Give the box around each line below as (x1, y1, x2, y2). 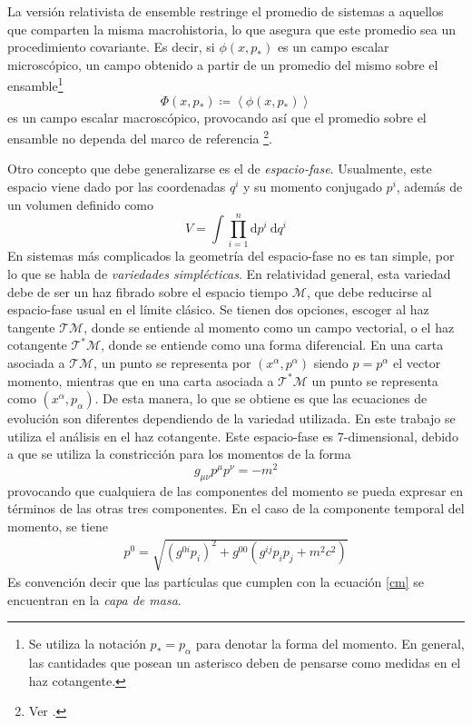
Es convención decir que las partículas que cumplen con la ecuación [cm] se (7, 572, 425, 591)
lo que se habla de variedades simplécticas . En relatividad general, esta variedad (7, 263, 451, 283)
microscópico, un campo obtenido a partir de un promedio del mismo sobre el (7, 55, 438, 74)
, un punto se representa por (93, 353, 251, 372)
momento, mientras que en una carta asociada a (7, 371, 274, 390)
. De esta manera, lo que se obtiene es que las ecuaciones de (94, 389, 428, 408)
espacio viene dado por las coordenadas (7, 177, 226, 196)
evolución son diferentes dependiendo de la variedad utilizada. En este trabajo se (7, 409, 456, 428)
